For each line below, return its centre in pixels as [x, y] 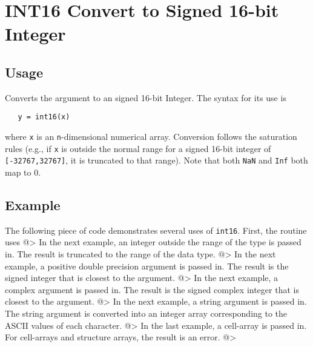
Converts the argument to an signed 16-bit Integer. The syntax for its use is [146, 97]
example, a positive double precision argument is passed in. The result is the [147, 266]
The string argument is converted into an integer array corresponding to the [146, 313]
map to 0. [23, 172]
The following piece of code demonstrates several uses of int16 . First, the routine [156, 230]
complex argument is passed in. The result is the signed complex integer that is [152, 289]
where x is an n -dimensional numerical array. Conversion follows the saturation [151, 137]
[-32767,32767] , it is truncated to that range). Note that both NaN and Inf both [156, 160]
